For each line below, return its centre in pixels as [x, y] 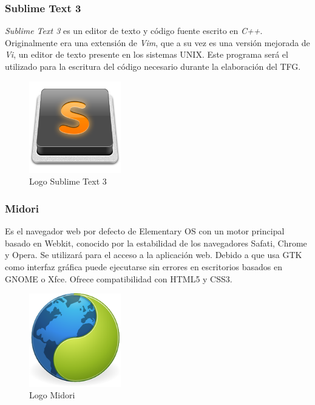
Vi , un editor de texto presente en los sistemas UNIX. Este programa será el [147, 54]
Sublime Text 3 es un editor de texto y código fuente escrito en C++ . [134, 31]
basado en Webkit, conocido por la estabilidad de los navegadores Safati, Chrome [156, 243]
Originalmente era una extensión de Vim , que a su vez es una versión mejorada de [157, 42]
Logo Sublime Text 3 [68, 181]
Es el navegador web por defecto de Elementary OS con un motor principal [145, 231]
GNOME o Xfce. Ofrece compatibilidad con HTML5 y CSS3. [119, 278]
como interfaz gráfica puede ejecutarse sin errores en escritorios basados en [144, 266]
